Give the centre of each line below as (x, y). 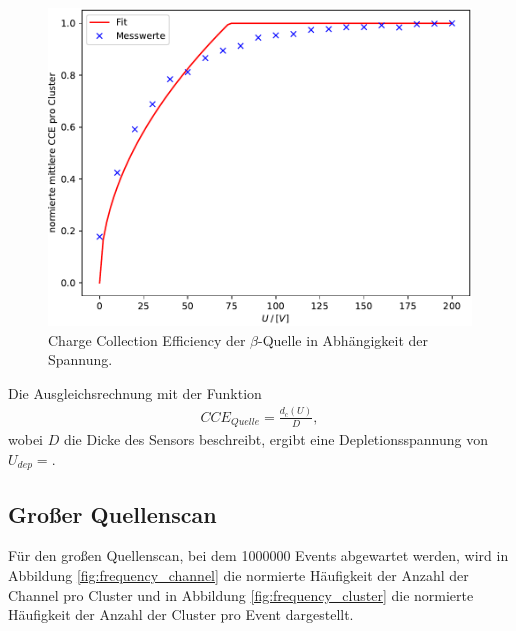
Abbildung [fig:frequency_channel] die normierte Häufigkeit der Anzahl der (238, 575)
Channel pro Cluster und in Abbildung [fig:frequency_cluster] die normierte (241, 594)
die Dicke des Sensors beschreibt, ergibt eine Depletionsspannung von (275, 439)
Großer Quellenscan (112, 513)
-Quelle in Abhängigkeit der (343, 339)
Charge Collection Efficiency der (147, 339)
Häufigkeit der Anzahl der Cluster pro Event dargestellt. (181, 614)
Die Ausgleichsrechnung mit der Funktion (135, 392)
